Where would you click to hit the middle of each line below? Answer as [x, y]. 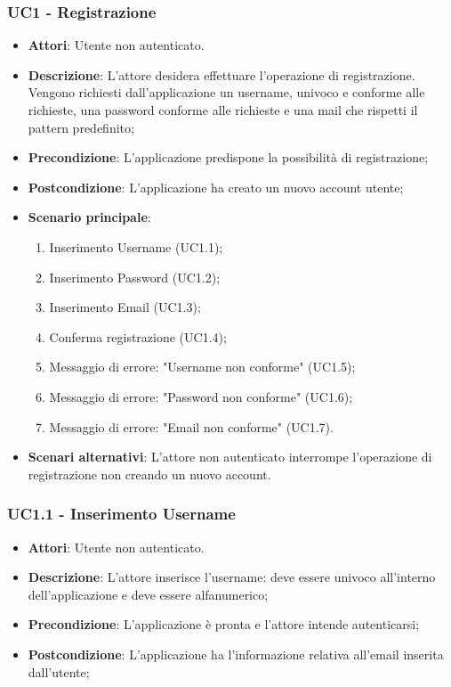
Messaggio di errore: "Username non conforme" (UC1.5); [202, 367]
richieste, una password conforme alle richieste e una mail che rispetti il [223, 110]
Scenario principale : [89, 217]
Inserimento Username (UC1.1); [136, 246]
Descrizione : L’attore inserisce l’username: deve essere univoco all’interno [232, 577]
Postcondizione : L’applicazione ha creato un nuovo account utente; [216, 187]
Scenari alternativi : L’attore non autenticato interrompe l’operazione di [230, 457]
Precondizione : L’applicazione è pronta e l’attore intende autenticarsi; [224, 624]
